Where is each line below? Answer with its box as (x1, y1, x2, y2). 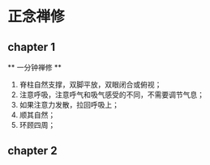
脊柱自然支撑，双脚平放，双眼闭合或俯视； (19, 80, 162, 89)
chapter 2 (7, 144, 58, 158)
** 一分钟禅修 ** (7, 62, 62, 72)
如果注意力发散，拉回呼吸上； (19, 100, 119, 109)
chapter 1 (7, 40, 56, 53)
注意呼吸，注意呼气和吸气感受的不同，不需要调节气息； (19, 90, 204, 99)
